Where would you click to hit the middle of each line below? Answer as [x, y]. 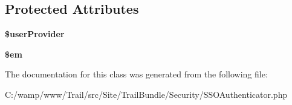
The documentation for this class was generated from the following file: [136, 74]
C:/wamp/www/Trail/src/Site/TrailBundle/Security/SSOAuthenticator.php [146, 94]
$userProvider [35, 34]
